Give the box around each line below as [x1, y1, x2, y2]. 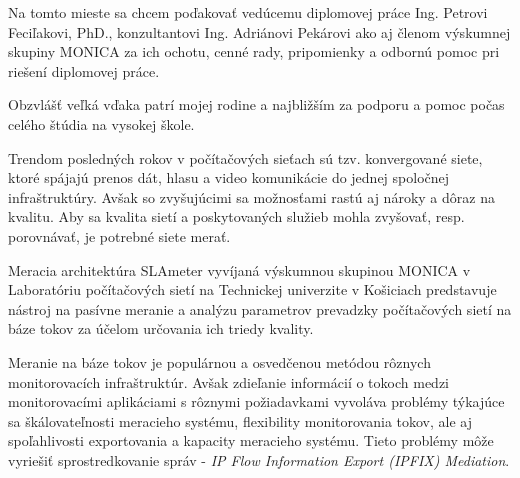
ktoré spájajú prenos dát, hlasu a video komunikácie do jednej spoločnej [8, 167, 450, 188]
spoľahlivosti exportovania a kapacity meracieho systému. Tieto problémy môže [8, 430, 494, 451]
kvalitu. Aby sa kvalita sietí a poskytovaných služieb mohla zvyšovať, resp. [8, 206, 465, 227]
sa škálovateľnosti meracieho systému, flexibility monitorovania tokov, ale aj [8, 410, 473, 431]
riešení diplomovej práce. [8, 60, 160, 81]
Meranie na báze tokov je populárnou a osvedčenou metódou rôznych [8, 351, 431, 372]
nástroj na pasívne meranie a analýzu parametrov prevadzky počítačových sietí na [8, 298, 512, 319]
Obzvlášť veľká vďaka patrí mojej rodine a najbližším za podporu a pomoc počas [8, 94, 505, 115]
